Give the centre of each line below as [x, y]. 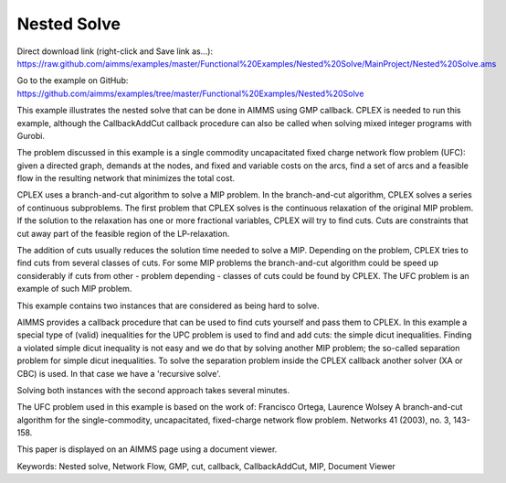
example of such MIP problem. [74, 289]
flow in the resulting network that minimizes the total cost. [126, 178]
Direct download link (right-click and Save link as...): [115, 51]
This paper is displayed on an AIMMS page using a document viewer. [147, 449]
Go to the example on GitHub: [73, 80]
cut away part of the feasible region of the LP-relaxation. [123, 233]
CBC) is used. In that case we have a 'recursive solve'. [119, 373]
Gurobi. [31, 135]
